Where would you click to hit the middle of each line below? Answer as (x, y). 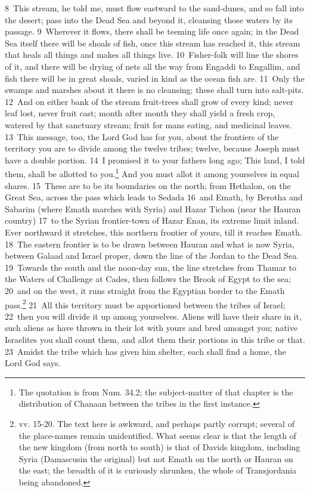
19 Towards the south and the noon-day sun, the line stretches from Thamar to (151, 267)
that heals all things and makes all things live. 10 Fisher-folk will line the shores (152, 55)
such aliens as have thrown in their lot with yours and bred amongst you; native (151, 328)
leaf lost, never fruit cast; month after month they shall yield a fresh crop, (140, 113)
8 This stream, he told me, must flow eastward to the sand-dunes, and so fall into (154, 8)
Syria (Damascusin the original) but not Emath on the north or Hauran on (156, 458)
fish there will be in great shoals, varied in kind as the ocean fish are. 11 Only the (155, 78)
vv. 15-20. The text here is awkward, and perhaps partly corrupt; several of (156, 423)
